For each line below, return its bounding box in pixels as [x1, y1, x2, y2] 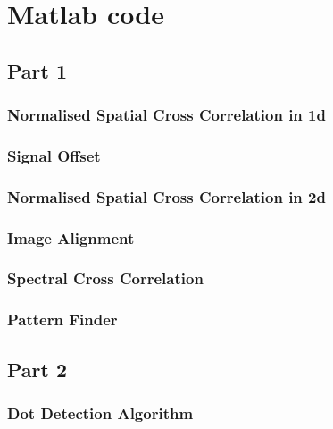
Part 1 [7, 56, 68, 84]
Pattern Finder [7, 308, 118, 331]
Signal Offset [7, 144, 101, 166]
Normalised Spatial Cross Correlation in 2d [7, 185, 326, 207]
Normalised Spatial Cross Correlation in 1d [7, 104, 326, 126]
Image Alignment [7, 226, 135, 248]
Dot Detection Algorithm [7, 401, 194, 424]
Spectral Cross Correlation [7, 267, 204, 290]
